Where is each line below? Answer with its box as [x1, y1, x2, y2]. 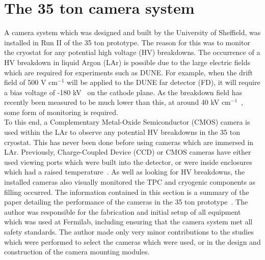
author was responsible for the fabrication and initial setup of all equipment [4, 206, 241, 217]
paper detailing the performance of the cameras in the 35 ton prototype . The [4, 196, 248, 207]
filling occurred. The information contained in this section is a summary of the [4, 186, 249, 197]
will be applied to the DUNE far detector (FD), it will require [66, 77, 260, 88]
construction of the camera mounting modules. [4, 246, 150, 257]
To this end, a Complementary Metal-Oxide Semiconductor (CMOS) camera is [4, 117, 250, 127]
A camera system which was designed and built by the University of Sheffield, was [4, 27, 261, 38]
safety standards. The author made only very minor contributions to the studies [4, 226, 254, 237]
